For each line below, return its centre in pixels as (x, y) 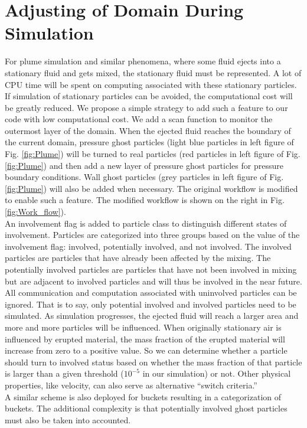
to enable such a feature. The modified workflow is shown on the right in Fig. (145, 200)
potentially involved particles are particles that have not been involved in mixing (151, 269)
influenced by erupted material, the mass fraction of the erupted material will (145, 339)
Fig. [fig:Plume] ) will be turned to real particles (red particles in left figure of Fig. (153, 154)
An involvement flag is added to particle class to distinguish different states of (146, 223)
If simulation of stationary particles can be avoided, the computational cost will (149, 96)
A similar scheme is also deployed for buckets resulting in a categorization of (143, 396)
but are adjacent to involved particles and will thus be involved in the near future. (153, 281)
